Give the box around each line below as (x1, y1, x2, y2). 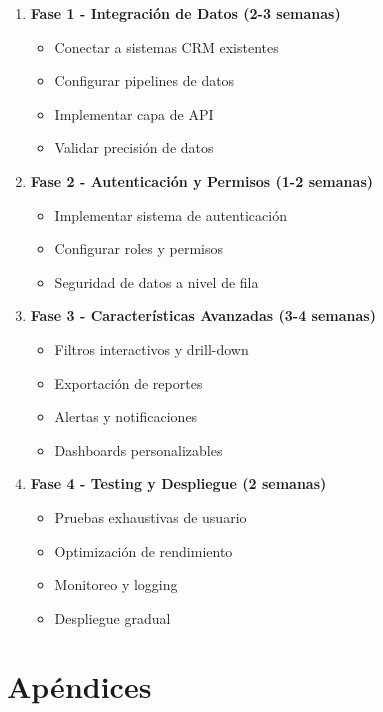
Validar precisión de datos (54, 137, 214, 158)
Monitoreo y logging (54, 574, 178, 595)
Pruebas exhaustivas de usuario (54, 506, 247, 527)
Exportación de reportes (54, 372, 203, 393)
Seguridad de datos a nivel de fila (54, 271, 259, 292)
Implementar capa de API (54, 103, 214, 124)
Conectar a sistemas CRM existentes (54, 36, 279, 57)
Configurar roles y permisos (54, 238, 223, 259)
